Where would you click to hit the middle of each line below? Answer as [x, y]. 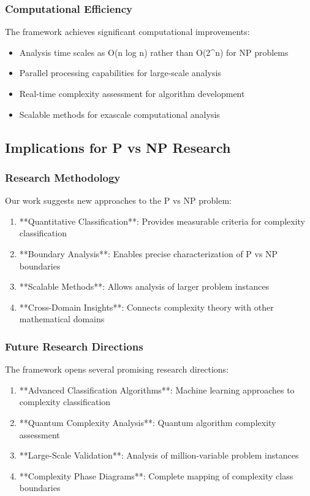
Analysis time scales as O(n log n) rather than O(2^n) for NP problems [154, 52]
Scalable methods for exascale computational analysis [119, 114]
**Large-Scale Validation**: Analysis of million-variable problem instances [159, 455]
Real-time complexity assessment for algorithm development [132, 93]
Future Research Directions [74, 346]
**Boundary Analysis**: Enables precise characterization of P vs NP [149, 253]
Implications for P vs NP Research [118, 147]
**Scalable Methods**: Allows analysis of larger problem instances [144, 286]
